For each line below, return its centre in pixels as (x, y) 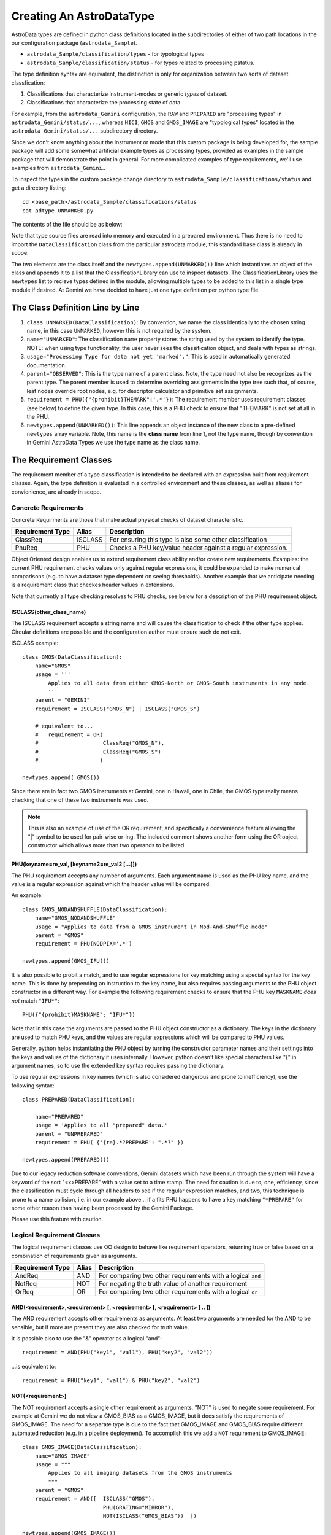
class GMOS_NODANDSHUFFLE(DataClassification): (95, 909)
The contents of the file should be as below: (67, 224)
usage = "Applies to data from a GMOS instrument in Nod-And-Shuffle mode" (151, 927)
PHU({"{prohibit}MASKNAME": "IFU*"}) (79, 1015)
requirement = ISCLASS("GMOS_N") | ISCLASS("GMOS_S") (117, 709)
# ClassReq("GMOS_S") (98, 752)
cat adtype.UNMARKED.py (58, 211)
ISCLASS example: (35, 643)
